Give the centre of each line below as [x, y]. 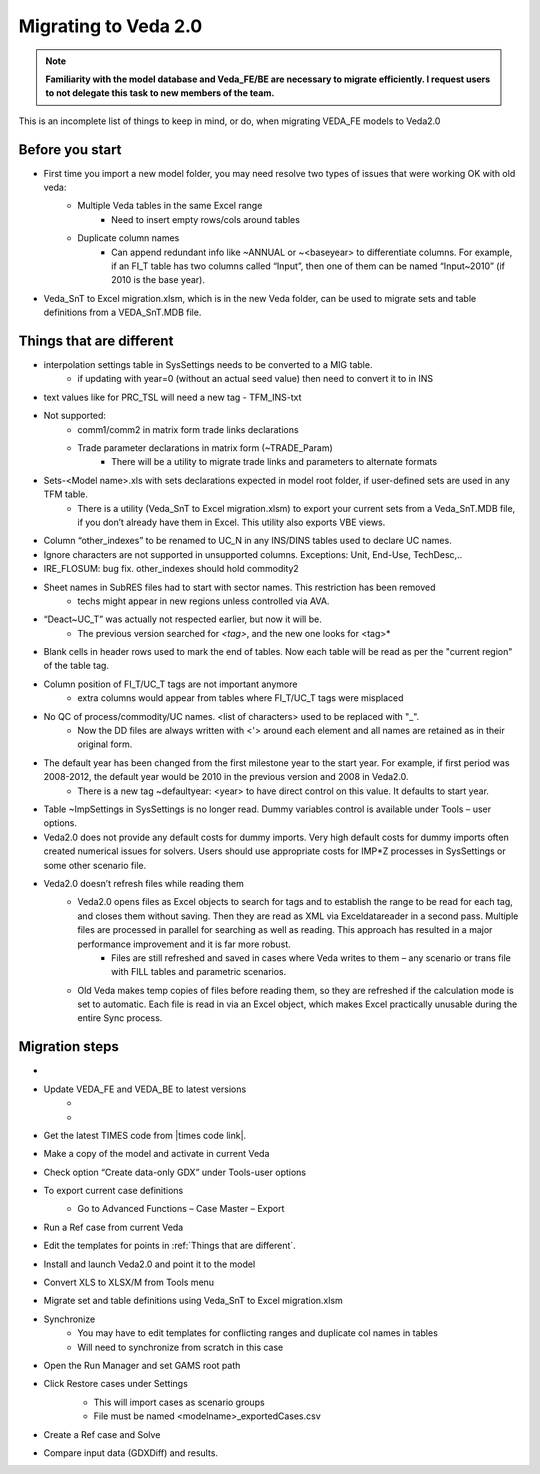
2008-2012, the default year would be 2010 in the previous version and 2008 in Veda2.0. [226, 777]
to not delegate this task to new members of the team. [160, 93]
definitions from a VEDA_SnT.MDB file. [122, 312]
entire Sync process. [120, 1018]
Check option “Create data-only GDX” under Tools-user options [175, 1172]
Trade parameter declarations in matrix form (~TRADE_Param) [205, 448]
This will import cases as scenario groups [179, 1402]
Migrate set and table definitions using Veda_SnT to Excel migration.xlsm [193, 1301]
